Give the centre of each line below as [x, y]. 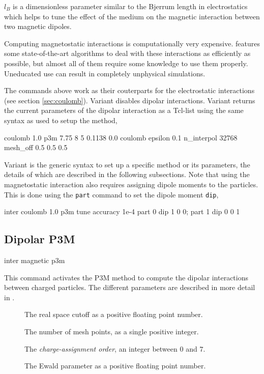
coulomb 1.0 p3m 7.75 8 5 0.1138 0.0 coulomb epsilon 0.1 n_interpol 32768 [121, 137]
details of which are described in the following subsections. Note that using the [127, 174]
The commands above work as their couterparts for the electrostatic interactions [129, 90]
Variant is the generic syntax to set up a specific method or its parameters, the [127, 164]
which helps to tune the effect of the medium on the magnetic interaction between [132, 16]
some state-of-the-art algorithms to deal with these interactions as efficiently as [127, 53]
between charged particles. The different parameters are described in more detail [130, 287]
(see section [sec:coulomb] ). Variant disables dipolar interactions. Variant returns [130, 100]
